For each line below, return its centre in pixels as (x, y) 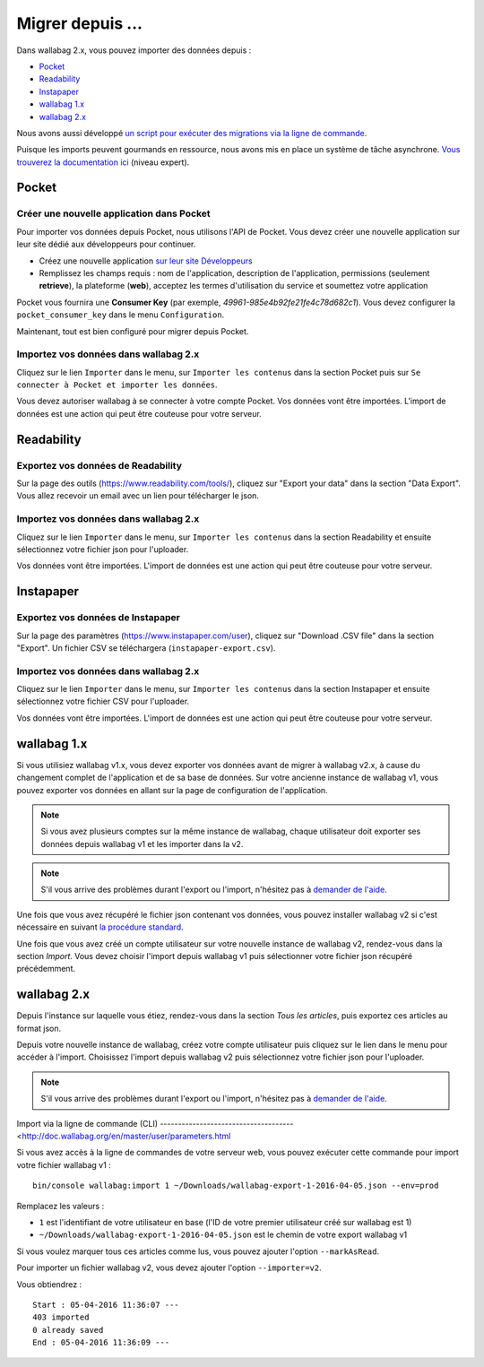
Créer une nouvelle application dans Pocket (113, 213)
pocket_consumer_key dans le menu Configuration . (121, 315)
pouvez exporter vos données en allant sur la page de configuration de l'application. (172, 790)
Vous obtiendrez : (49, 1284)
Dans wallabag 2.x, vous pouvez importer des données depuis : (134, 50)
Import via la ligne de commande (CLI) (87, 1123)
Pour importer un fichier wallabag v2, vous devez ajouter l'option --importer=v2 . (169, 1268)
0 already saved (68, 1330)
